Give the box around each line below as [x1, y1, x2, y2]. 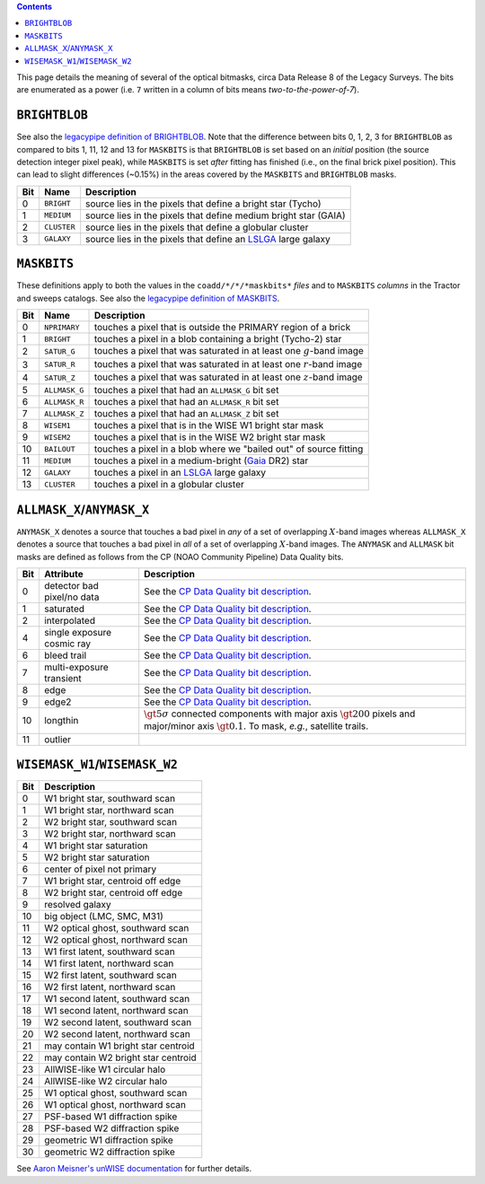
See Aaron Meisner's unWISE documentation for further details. [16, 1163, 251, 1174]
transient [43, 671, 83, 684]
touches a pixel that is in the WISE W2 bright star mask [93, 431, 326, 443]
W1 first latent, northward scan [43, 957, 174, 969]
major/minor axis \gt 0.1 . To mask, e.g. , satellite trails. [144, 720, 369, 732]
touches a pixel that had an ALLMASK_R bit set [93, 396, 279, 408]
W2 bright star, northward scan [43, 828, 177, 840]
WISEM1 [43, 420, 71, 430]
